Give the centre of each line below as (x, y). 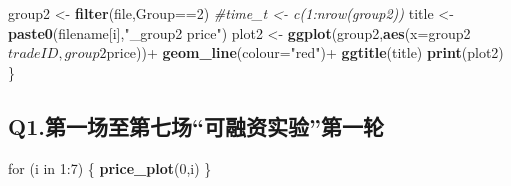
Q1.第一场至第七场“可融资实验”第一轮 (196, 125)
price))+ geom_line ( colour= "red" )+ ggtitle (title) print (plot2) (305, 52)
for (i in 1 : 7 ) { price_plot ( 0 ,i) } (110, 167)
